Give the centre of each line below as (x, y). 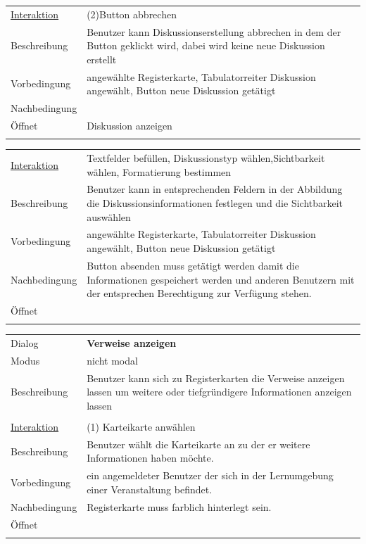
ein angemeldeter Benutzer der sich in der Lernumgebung (210, 475)
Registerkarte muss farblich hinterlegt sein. (179, 506)
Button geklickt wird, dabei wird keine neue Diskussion (206, 45)
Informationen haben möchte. (150, 458)
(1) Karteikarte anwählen (141, 426)
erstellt (102, 59)
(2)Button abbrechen (132, 14)
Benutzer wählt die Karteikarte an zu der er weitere (198, 444)
